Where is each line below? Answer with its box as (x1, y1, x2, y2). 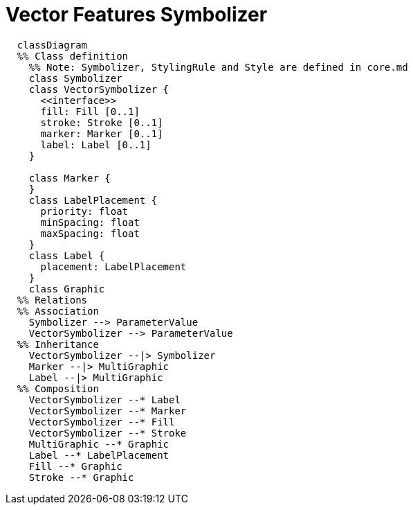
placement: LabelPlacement (40, 261, 187, 272)
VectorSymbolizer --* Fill (28, 416, 175, 428)
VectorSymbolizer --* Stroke (28, 427, 187, 439)
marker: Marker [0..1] (40, 127, 163, 139)
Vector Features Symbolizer (6, 3, 268, 26)
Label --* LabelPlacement (28, 449, 169, 461)
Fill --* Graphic (28, 460, 122, 472)
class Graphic (28, 283, 105, 294)
